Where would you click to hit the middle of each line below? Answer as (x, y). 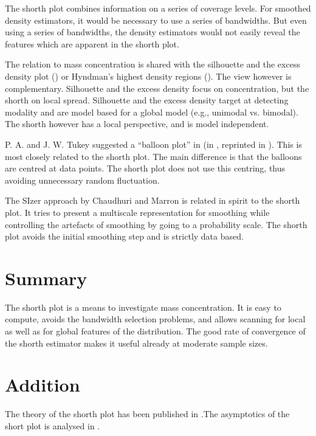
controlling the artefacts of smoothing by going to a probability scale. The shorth (156, 224)
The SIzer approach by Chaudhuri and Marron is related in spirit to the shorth (153, 200)
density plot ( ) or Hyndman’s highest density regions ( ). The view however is (148, 76)
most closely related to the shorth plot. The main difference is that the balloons (153, 156)
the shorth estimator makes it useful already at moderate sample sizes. (136, 343)
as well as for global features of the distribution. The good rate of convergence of (155, 331)
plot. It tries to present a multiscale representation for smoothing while (137, 212)
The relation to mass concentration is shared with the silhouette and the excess (153, 64)
